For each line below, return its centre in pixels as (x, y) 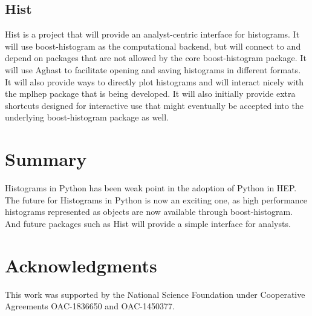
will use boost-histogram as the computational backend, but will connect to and (153, 46)
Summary (46, 159)
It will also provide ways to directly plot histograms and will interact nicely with (154, 81)
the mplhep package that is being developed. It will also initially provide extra (150, 94)
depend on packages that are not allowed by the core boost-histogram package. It (156, 58)
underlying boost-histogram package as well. (87, 117)
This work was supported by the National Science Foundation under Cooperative (155, 294)
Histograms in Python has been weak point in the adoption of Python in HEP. (151, 188)
